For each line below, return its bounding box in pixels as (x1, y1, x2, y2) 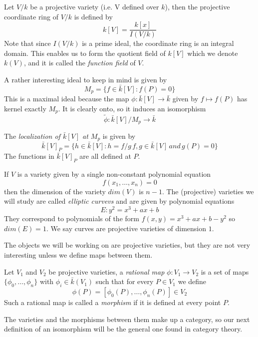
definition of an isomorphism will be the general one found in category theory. (4, 324, 243, 334)
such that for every (95, 276, 154, 287)
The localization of (4, 131, 60, 141)
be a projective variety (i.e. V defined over (30, 1, 159, 11)
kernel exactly (4, 103, 46, 113)
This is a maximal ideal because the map (4, 93, 129, 104)
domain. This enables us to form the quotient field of (4, 47, 166, 58)
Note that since (4, 38, 51, 48)
